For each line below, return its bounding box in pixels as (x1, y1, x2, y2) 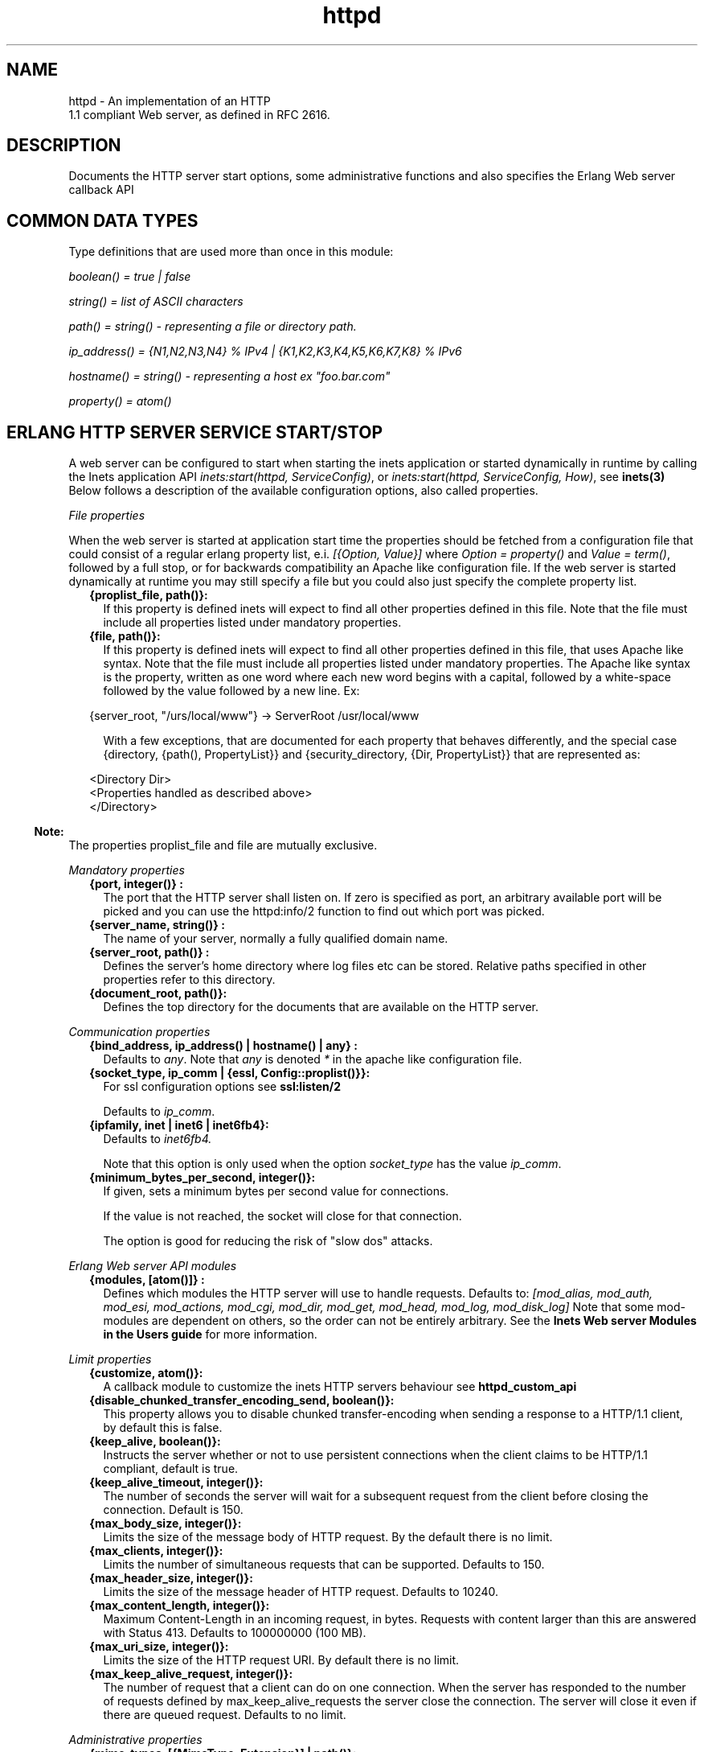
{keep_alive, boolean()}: (89, 1434, 221, 1449)
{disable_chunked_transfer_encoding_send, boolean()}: (89, 1393, 395, 1408)
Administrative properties (68, 1733, 203, 1747)
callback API (68, 183, 134, 197)
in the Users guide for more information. (103, 1327, 317, 1342)
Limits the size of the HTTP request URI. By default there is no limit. (103, 1653, 460, 1668)
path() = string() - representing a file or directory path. (68, 319, 357, 334)
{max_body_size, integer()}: (89, 1516, 242, 1531)
